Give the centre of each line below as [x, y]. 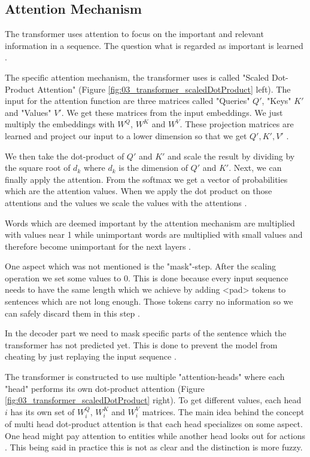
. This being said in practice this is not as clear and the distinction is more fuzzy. [154, 447]
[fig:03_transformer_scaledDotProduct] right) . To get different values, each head [153, 400]
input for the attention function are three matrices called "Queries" [127, 101]
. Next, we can [255, 168]
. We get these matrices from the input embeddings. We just [172, 112]
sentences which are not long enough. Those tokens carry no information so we [149, 301]
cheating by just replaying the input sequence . [91, 356]
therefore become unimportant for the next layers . [98, 246]
